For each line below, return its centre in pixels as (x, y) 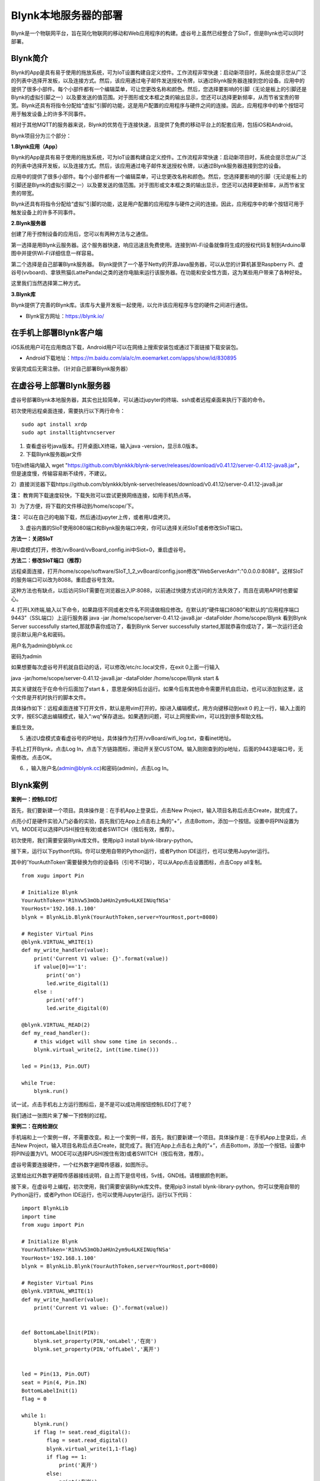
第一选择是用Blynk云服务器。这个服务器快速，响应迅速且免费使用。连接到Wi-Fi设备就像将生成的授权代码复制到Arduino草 (159, 245)
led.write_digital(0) (78, 1008)
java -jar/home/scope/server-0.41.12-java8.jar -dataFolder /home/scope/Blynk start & (115, 678)
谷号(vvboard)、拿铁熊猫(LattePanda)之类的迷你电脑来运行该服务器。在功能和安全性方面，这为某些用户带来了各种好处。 (158, 273)
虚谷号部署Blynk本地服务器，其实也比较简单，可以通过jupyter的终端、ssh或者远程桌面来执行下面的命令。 (140, 400)
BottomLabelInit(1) (50, 1390)
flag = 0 (34, 1399)
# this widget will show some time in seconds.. (105, 1041)
